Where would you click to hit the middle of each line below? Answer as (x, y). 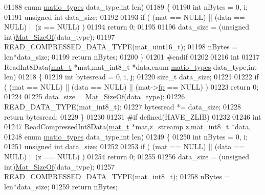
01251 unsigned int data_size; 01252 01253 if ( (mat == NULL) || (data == (125, 146)
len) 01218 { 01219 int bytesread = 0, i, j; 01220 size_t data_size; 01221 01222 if (131, 77)
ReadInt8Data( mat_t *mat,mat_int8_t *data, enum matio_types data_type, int (131, 66)
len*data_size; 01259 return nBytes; (61, 186)
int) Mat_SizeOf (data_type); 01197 (60, 36)
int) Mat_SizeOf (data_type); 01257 (60, 166)
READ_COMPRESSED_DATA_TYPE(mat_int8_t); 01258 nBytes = (117, 176)
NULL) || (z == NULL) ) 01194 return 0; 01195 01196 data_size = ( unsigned (127, 27)
